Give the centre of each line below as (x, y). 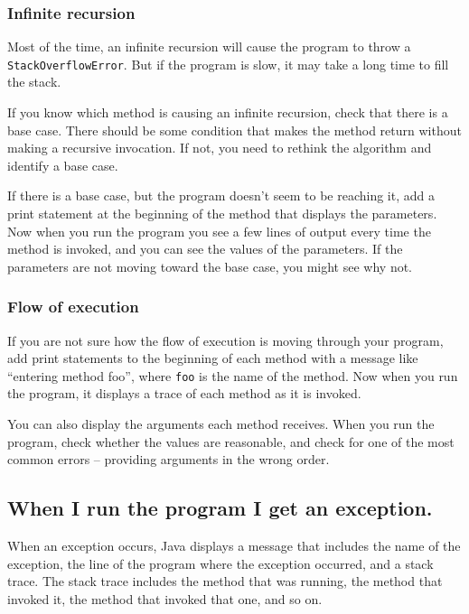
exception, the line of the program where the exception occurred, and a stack (220, 563)
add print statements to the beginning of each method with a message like (213, 358)
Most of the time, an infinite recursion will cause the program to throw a (209, 47)
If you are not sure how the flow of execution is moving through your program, (225, 340)
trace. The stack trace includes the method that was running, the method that (225, 581)
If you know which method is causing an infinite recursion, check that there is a (228, 112)
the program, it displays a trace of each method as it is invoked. (184, 393)
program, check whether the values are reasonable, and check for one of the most (231, 441)
